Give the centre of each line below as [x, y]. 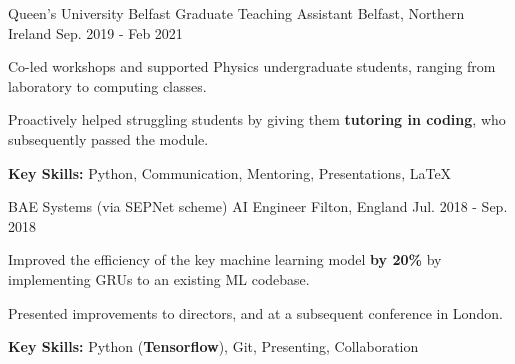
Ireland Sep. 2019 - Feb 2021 [95, 32]
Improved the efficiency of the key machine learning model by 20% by [225, 259]
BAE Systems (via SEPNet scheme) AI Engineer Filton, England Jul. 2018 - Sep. [258, 206]
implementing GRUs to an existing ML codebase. [159, 278]
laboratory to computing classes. [107, 85]
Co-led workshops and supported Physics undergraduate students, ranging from [252, 66]
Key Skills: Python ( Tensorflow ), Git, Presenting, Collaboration [213, 346]
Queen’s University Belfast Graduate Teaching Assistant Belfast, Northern [236, 13]
